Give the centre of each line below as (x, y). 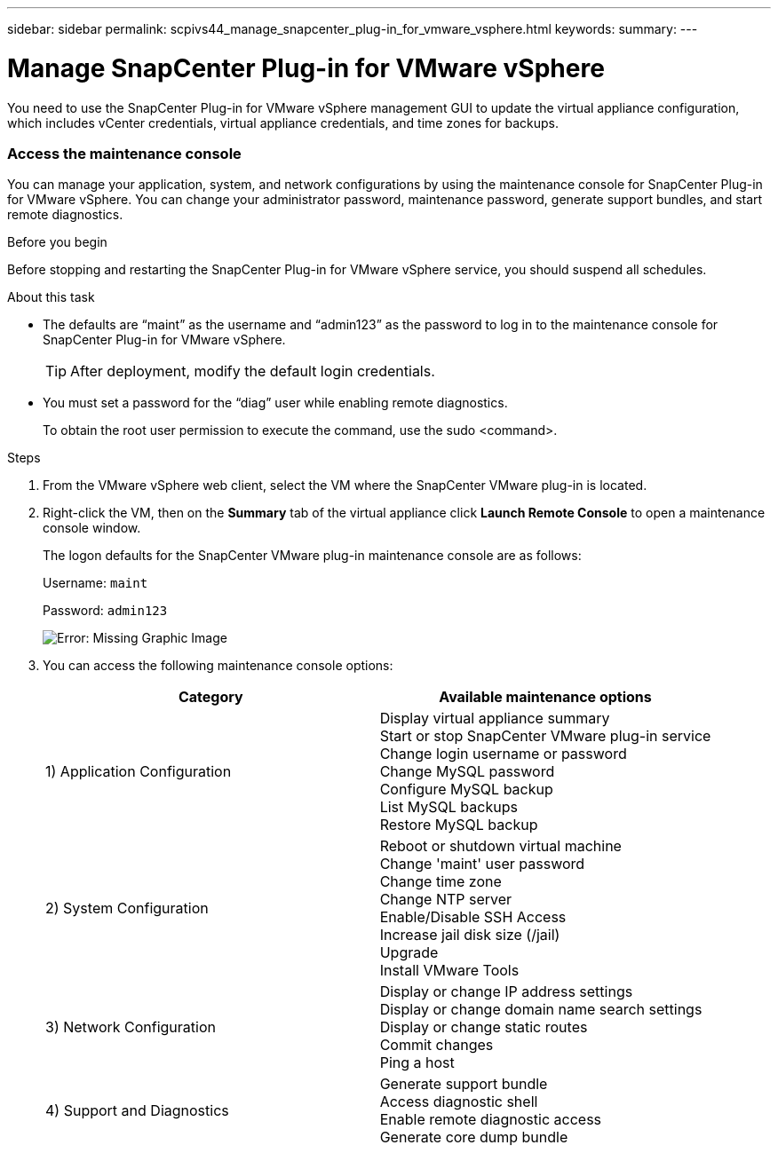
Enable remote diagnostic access (491, 1120)
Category (210, 697)
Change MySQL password (467, 772)
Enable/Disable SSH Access (473, 917)
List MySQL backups (449, 807)
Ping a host (417, 1063)
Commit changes (437, 1045)
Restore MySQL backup (459, 825)
